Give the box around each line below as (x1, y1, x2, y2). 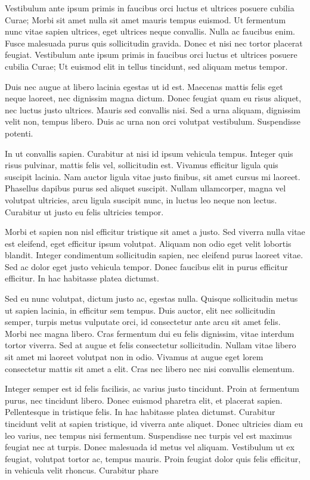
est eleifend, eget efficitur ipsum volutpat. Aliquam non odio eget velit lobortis (5, 237, 292, 249)
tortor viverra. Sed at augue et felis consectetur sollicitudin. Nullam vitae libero (5, 339, 296, 351)
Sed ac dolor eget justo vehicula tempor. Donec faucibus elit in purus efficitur (5, 260, 289, 272)
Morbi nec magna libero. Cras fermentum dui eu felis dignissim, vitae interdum (5, 327, 294, 339)
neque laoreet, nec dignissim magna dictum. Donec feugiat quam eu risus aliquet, (5, 92, 302, 104)
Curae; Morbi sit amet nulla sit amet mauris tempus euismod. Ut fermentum (5, 13, 286, 26)
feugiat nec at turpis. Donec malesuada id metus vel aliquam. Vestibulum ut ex (5, 441, 294, 453)
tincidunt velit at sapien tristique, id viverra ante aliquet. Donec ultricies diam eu (5, 417, 303, 429)
